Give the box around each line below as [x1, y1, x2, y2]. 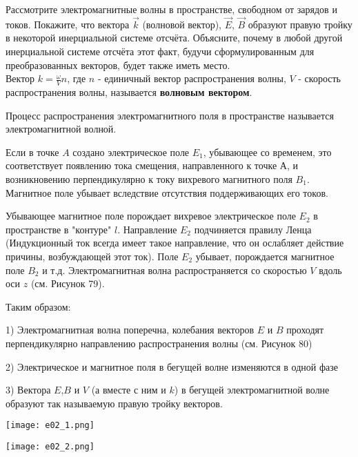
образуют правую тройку [248, 17, 352, 31]
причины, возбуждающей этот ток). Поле [6, 249, 179, 263]
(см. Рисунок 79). [30, 276, 105, 291]
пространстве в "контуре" [6, 222, 112, 236]
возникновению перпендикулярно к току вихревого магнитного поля [6, 171, 292, 186]
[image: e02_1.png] [6, 420, 95, 431]
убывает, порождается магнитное [195, 249, 335, 263]
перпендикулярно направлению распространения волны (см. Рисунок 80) [6, 336, 312, 350]
